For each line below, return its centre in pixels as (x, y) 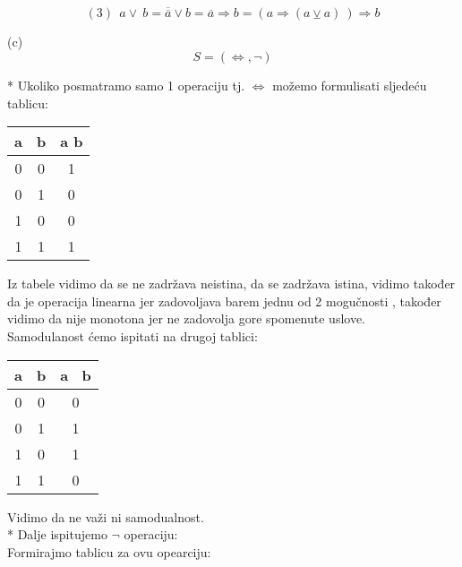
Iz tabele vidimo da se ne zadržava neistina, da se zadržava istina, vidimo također (231, 283)
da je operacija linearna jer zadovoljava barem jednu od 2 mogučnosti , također (224, 301)
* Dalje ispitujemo (57, 534)
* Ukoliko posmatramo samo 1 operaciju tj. (126, 86)
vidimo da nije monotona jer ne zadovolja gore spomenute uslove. (187, 318)
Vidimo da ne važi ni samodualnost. (106, 516)
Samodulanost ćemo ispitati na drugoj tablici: (133, 336)
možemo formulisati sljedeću (350, 86)
